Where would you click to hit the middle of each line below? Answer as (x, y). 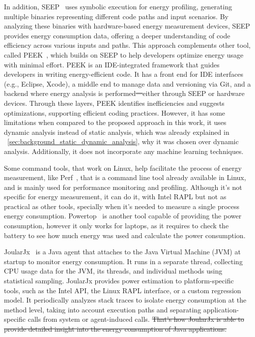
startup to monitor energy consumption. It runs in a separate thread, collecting (123, 261)
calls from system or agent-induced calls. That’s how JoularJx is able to (136, 319)
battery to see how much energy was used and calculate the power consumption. (125, 235)
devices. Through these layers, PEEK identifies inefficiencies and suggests (114, 103)
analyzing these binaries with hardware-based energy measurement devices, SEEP (127, 26)
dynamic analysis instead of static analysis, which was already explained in (117, 132)
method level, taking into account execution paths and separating (103, 309)
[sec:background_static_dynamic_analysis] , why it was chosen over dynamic (123, 141)
